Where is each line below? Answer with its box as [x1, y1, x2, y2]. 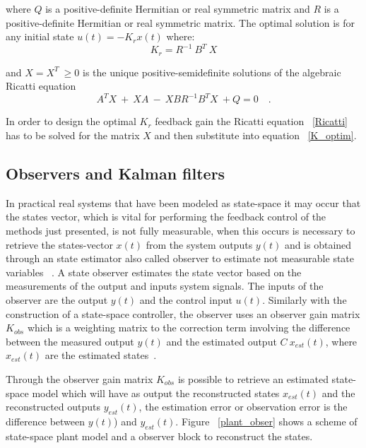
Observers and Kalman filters [6, 163, 225, 184]
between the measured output [6, 334, 134, 348]
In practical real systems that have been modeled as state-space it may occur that [6, 195, 361, 210]
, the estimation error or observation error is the [138, 399, 348, 414]
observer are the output [6, 292, 108, 307]
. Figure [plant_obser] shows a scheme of [175, 413, 358, 428]
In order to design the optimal [6, 114, 136, 129]
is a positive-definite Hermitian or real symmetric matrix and [45, 1, 310, 16]
